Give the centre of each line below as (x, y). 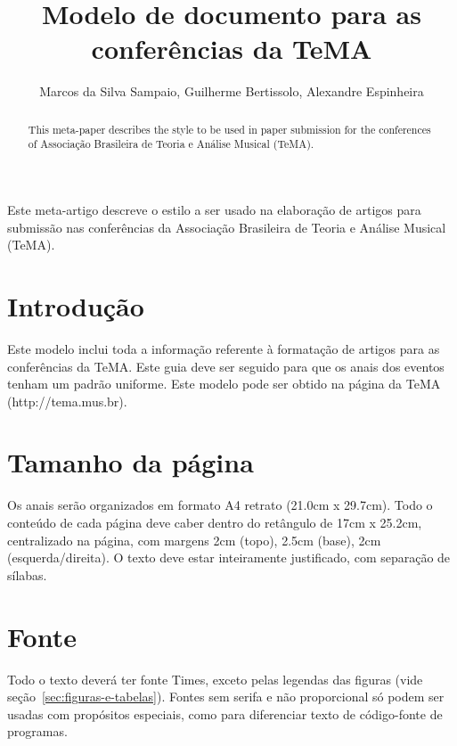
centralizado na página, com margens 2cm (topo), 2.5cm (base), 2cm (194, 540)
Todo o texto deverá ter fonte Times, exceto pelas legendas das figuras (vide (215, 679)
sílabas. (27, 574)
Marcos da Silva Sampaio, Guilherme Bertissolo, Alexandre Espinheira (232, 91)
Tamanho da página (131, 462)
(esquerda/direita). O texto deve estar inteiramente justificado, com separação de (229, 557)
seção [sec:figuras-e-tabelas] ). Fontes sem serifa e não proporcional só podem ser (226, 697)
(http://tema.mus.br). (67, 401)
